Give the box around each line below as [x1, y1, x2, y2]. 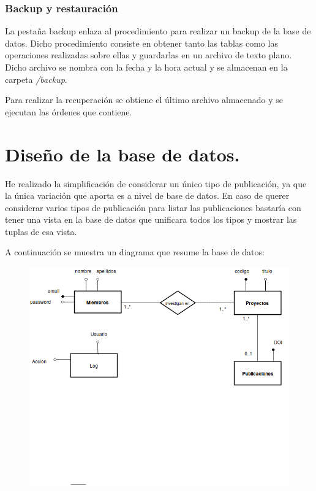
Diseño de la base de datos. [5, 141, 240, 166]
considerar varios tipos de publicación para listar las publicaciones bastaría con [5, 201, 301, 214]
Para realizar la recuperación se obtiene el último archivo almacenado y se [5, 93, 283, 106]
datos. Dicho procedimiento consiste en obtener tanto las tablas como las [5, 36, 278, 49]
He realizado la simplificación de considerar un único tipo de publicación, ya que [5, 177, 307, 190]
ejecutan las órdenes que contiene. [5, 105, 132, 118]
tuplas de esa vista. [5, 225, 77, 238]
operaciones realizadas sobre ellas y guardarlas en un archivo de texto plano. [5, 48, 292, 61]
